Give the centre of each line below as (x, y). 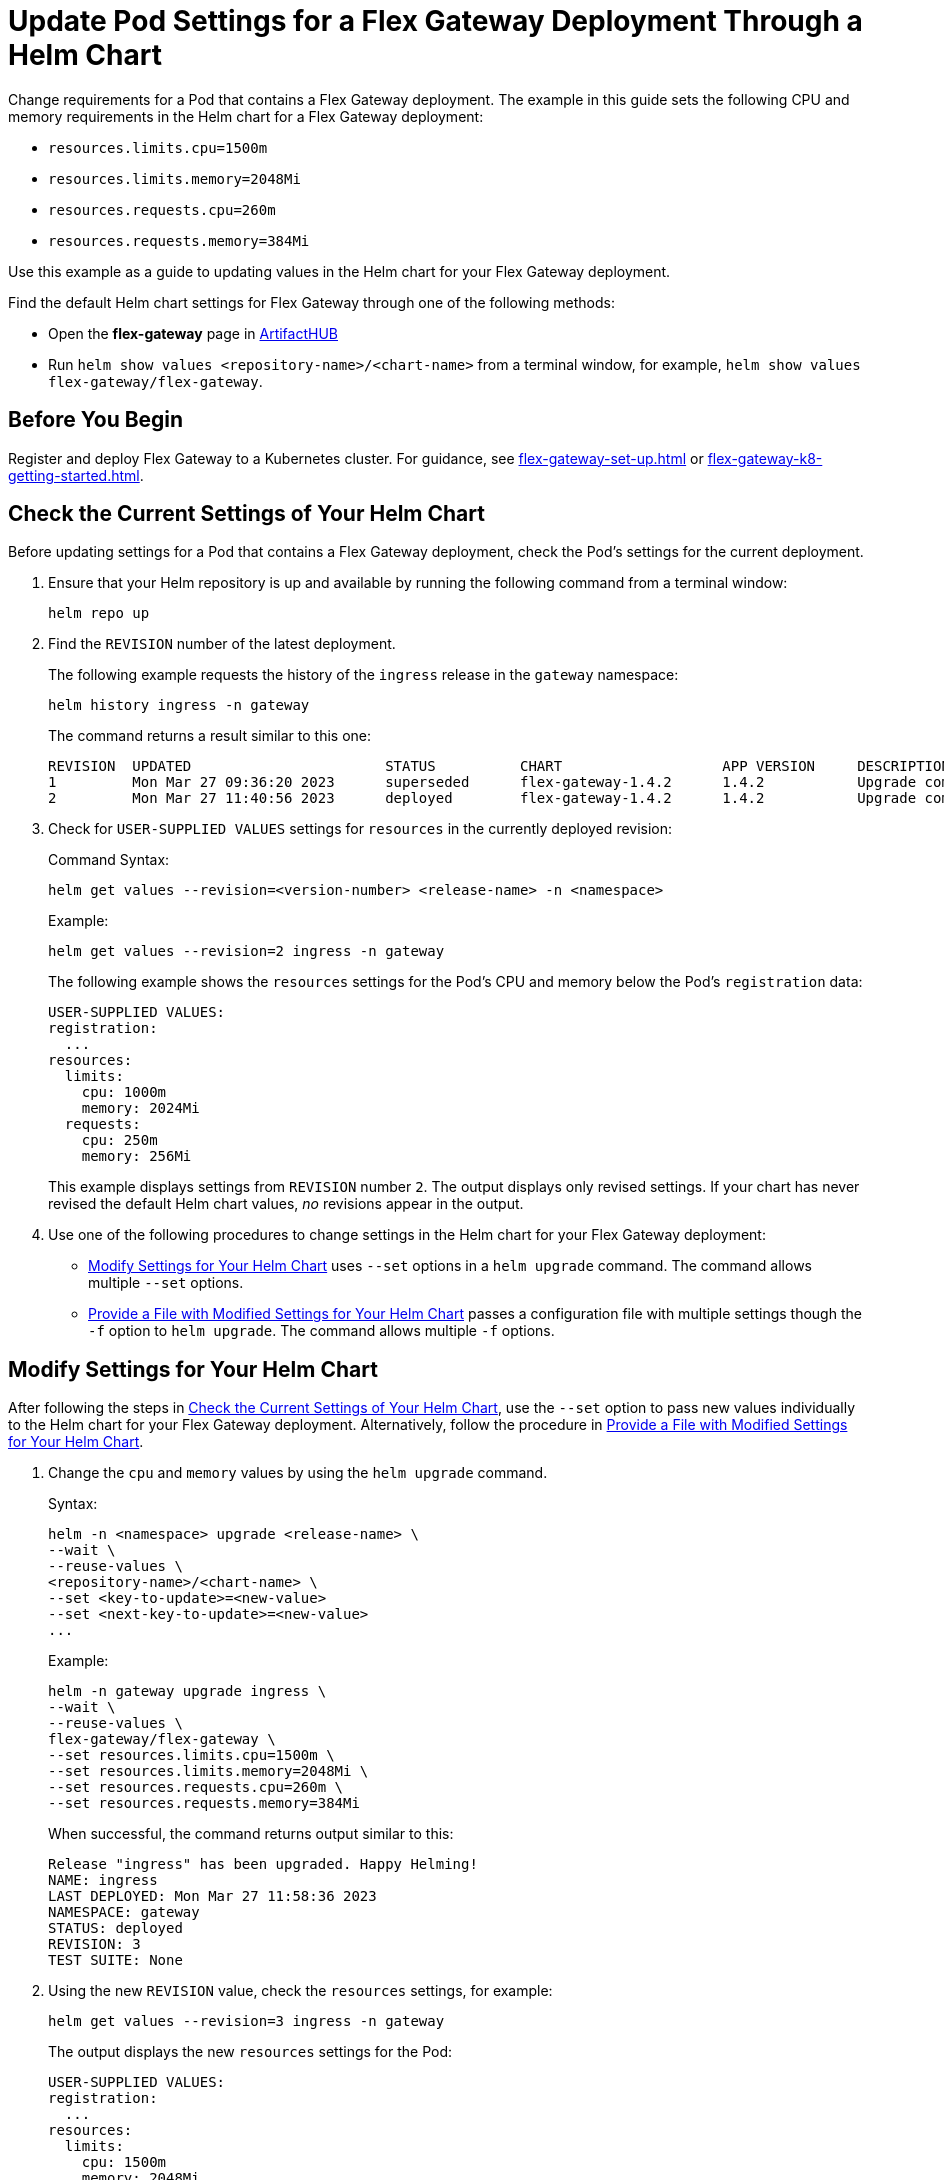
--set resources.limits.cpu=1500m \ (191, 1755)
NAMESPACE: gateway (124, 1912)
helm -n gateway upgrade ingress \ (187, 1691)
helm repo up (99, 613)
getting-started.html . (76, 475)
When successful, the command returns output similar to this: (251, 1834)
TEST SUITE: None (115, 1960)
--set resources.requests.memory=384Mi (204, 1803)
